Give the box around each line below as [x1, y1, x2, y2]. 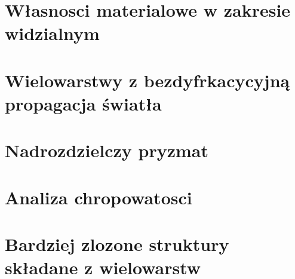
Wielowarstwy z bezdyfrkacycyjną [5, 68, 290, 92]
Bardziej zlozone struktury [5, 232, 229, 256]
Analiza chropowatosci [5, 185, 192, 209]
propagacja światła [5, 91, 162, 115]
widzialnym [5, 21, 100, 45]
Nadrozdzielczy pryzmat [5, 138, 209, 163]
